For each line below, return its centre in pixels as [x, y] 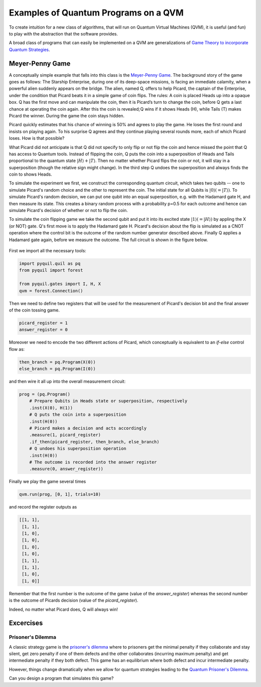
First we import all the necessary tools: [48, 251]
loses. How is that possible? [37, 138]
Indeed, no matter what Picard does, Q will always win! [63, 609]
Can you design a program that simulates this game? [61, 678]
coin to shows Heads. [30, 174]
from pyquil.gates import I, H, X [60, 284]
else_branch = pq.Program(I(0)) [58, 369]
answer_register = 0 [43, 330]
